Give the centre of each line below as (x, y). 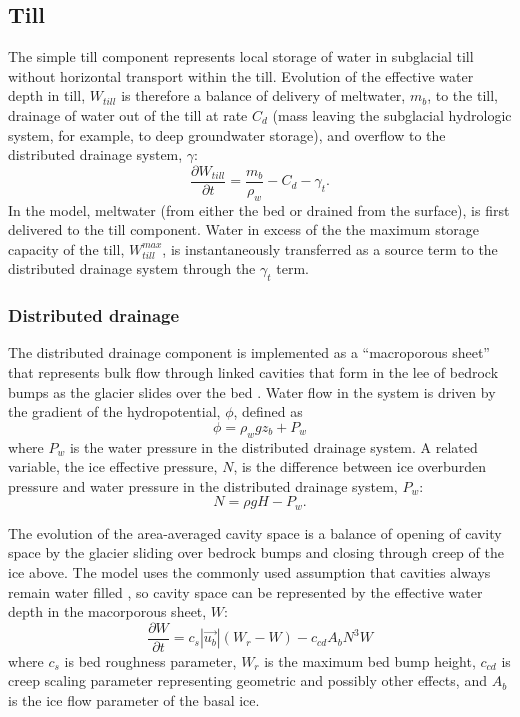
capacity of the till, (66, 248)
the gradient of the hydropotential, (114, 411)
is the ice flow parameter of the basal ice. (134, 700)
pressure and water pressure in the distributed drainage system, (203, 485)
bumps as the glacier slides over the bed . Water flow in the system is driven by (252, 391)
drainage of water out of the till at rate (128, 114)
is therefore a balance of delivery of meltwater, (263, 95)
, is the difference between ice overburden (359, 466)
